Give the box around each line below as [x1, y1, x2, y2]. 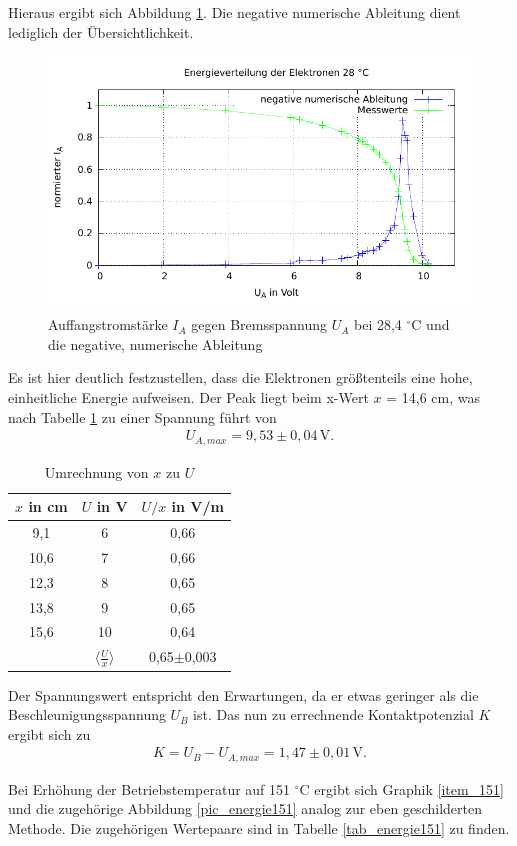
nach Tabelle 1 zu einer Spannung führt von [8, 406, 277, 427]
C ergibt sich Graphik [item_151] [299, 778, 504, 799]
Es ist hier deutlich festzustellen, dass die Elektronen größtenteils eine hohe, [8, 367, 473, 388]
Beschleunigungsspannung [8, 704, 166, 725]
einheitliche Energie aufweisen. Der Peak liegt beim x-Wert [8, 386, 369, 407]
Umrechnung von [44, 461, 149, 482]
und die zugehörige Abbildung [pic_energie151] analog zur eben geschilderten [8, 798, 482, 819]
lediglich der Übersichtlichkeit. [8, 21, 194, 42]
